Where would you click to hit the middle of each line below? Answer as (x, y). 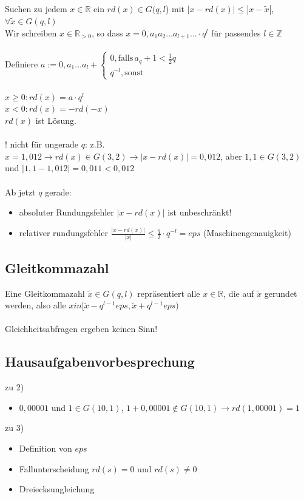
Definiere (22, 63)
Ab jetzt (20, 192)
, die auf (239, 293)
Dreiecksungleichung (57, 489)
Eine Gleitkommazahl (45, 293)
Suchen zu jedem (36, 8)
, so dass (107, 32)
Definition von (46, 448)
